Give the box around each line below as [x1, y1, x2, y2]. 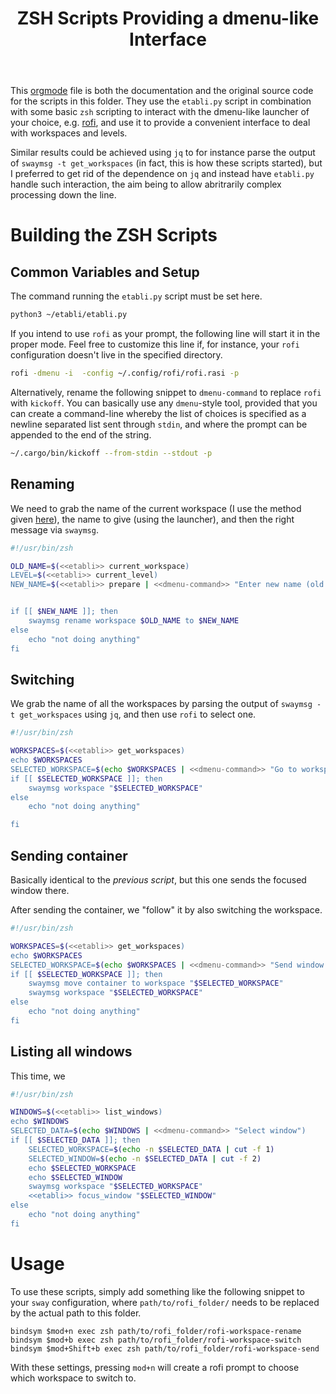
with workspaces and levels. [10, 127, 128, 139]
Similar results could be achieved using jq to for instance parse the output [10, 147, 316, 159]
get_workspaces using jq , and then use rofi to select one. [19, 708, 257, 721]
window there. [10, 885, 70, 896]
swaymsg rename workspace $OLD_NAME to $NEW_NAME [28, 616, 240, 626]
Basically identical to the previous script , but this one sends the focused [10, 874, 307, 886]
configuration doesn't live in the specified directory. [10, 349, 223, 361]
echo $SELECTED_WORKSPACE [28, 1163, 137, 1173]
